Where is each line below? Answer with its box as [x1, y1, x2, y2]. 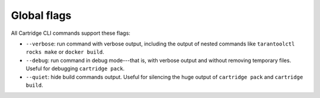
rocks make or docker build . [25, 48, 105, 55]
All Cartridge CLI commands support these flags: [11, 30, 130, 37]
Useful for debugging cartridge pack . [25, 65, 125, 72]
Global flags [11, 9, 72, 22]
